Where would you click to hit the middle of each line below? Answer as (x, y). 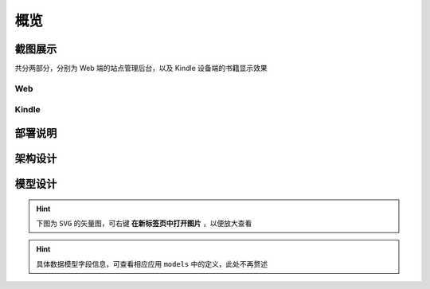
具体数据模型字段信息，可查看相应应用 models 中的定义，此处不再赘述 (152, 264)
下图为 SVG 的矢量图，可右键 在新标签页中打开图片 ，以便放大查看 (144, 224)
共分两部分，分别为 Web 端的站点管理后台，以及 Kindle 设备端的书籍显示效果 (141, 68)
